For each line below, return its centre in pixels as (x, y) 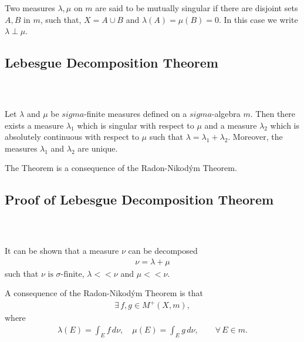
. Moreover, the (255, 137)
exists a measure (34, 125)
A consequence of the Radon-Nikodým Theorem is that (104, 293)
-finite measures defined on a (136, 113)
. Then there (273, 113)
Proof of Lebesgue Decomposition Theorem (139, 199)
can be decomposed (163, 250)
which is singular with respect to (136, 125)
